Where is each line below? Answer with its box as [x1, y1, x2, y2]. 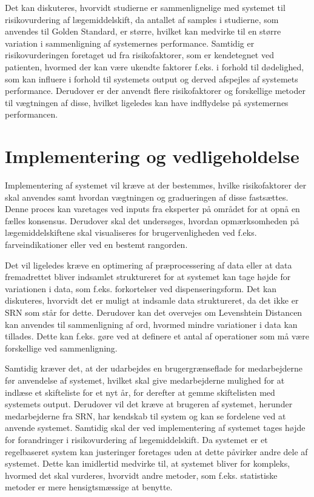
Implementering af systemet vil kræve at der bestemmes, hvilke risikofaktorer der [5, 179, 307, 192]
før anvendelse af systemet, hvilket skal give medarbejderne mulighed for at [5, 373, 285, 386]
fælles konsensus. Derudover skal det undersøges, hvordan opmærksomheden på [5, 214, 299, 227]
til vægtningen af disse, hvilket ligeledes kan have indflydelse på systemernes [5, 96, 289, 108]
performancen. [5, 108, 58, 121]
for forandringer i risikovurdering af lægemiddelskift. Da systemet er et [5, 433, 268, 445]
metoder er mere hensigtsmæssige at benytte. [5, 481, 173, 493]
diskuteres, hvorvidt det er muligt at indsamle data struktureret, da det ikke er [5, 294, 299, 307]
